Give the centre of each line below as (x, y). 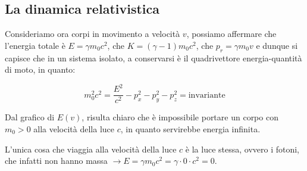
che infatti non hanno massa (56, 161)
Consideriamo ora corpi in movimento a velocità (93, 34)
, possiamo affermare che (231, 34)
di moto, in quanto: (40, 69)
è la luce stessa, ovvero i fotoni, (242, 149)
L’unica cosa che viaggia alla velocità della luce (91, 149)
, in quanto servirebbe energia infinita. (190, 128)
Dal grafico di (30, 117)
